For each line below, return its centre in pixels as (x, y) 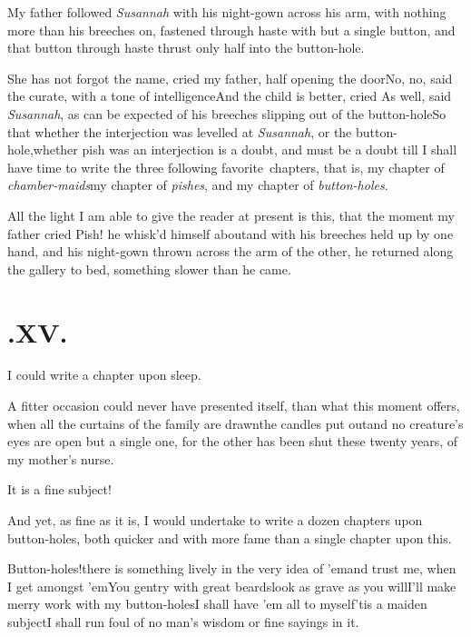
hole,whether (43, 149)
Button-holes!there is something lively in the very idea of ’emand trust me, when (232, 568)
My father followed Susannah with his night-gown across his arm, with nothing (227, 12)
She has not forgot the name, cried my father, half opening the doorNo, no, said (230, 78)
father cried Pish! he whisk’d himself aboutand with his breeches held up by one (231, 233)
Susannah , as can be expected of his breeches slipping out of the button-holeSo (227, 113)
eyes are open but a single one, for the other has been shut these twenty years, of (233, 441)
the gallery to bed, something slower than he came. (149, 269)
